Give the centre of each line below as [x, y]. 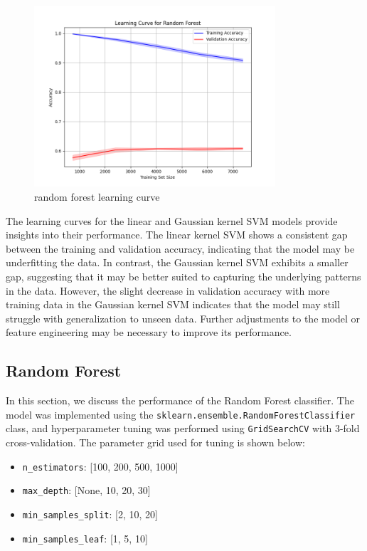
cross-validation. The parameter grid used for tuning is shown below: [155, 442]
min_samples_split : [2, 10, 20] [90, 514]
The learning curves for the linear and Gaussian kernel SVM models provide [172, 220]
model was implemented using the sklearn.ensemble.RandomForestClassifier [181, 414]
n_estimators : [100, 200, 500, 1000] [100, 466]
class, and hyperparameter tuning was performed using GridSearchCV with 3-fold [183, 428]
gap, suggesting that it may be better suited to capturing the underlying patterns [183, 276]
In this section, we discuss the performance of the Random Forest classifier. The [180, 400]
